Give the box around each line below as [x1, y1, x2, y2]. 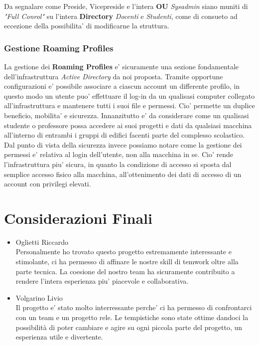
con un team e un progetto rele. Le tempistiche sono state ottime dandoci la [15, 312, 249, 322]
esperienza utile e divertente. [15, 332, 103, 342]
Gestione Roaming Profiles [4, 41, 114, 54]
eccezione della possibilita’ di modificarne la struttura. [4, 20, 169, 31]
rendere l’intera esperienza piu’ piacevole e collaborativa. [15, 276, 189, 286]
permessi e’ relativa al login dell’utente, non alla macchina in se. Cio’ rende [4, 149, 233, 160]
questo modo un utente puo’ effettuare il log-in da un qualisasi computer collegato [4, 90, 255, 101]
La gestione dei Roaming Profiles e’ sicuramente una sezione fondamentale [4, 61, 239, 71]
